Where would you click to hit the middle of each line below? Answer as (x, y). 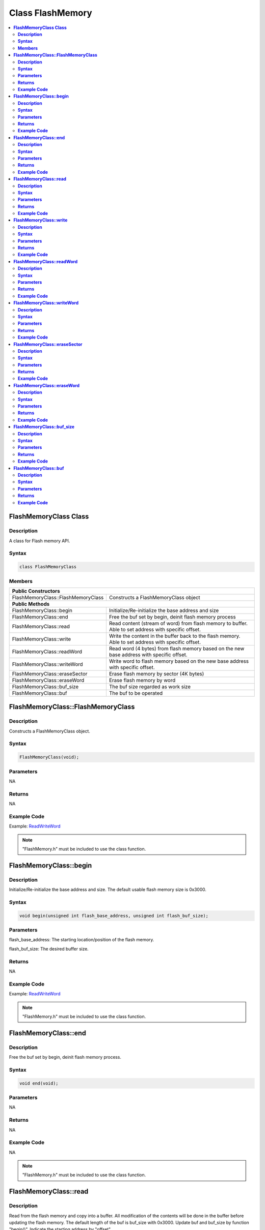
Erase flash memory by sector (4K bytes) (157, 674)
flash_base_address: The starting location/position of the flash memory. (82, 940)
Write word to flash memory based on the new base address (179, 661)
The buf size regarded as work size (150, 686)
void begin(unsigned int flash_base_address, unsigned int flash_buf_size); (114, 916)
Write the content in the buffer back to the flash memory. (175, 636)
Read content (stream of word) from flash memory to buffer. (178, 623)
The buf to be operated (136, 693)
